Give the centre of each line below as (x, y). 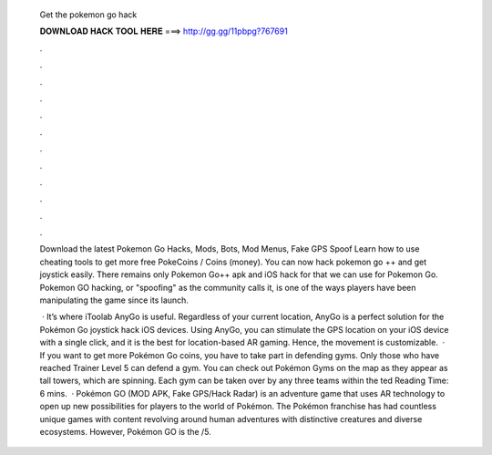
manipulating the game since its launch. (114, 300)
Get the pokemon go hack (88, 15)
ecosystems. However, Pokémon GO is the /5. (125, 431)
